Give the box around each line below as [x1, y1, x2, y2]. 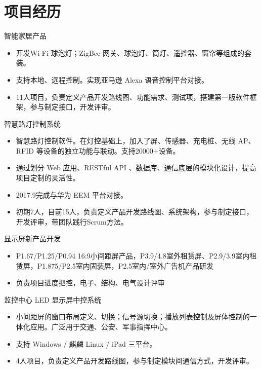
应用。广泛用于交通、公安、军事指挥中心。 [30, 321, 172, 331]
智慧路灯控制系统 [4, 118, 61, 129]
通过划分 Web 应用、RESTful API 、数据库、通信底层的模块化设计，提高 [16, 162, 256, 173]
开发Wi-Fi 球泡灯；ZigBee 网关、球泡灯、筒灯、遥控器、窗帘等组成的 [16, 47, 244, 58]
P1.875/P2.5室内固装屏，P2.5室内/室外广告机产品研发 [37, 260, 214, 271]
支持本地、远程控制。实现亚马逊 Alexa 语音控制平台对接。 [16, 74, 209, 85]
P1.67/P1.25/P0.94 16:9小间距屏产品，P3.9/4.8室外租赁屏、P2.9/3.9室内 [16, 250, 250, 261]
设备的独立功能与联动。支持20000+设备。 [43, 145, 180, 156]
